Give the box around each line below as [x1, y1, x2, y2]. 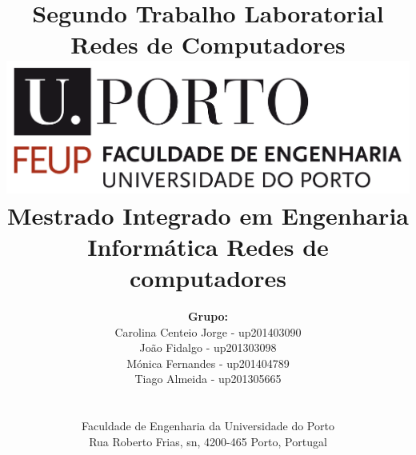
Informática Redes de [87, 229, 329, 262]
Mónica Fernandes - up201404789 [126, 354, 290, 371]
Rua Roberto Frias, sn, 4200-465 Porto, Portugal [89, 433, 327, 449]
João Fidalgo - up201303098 [139, 339, 277, 356]
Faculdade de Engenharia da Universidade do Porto [82, 417, 334, 434]
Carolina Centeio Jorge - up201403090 [114, 323, 302, 340]
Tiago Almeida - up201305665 [134, 370, 282, 387]
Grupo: [187, 308, 229, 325]
